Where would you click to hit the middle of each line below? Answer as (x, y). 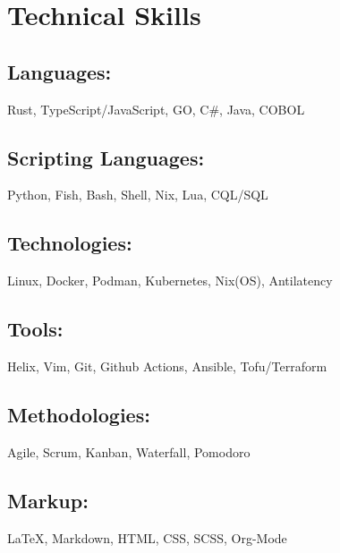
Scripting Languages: (106, 157)
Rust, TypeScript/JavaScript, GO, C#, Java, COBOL (156, 109)
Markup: (48, 500)
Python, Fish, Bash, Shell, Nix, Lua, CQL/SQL (138, 195)
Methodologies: (79, 414)
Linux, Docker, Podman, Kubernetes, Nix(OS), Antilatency (170, 281)
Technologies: (70, 243)
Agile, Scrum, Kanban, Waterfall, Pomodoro (129, 451)
